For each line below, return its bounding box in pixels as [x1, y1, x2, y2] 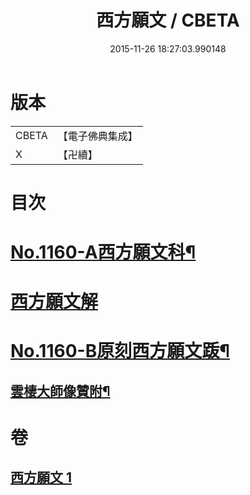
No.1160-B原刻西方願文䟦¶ [10, 340, 230, 363]
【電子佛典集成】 [57, 129, 138, 143]
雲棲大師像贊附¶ [10, 382, 111, 400]
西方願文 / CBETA [96, 9, 240, 32]
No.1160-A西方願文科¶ [10, 241, 197, 264]
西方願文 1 [10, 469, 73, 486]
